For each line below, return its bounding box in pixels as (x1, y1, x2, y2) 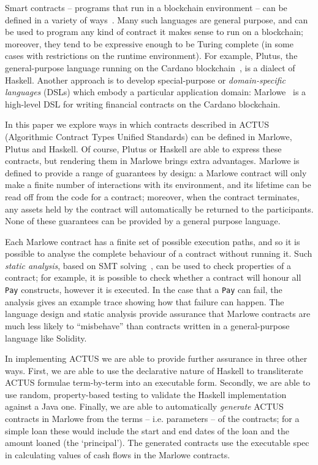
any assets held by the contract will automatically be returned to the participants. (5, 202, 314, 215)
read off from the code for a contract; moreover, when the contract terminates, (5, 190, 300, 203)
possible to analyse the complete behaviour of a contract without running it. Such (5, 247, 312, 260)
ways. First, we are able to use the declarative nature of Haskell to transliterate (5, 364, 303, 377)
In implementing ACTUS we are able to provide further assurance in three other (5, 352, 308, 365)
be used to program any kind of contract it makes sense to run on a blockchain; (5, 25, 303, 38)
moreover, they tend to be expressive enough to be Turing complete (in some (5, 37, 293, 50)
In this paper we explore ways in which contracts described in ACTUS (5, 118, 269, 131)
